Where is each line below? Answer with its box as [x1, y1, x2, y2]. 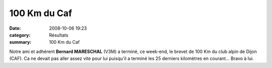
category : [9, 32, 31, 38]
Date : [9, 25, 21, 31]
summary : [9, 39, 32, 45]
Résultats [49, 32, 69, 38]
